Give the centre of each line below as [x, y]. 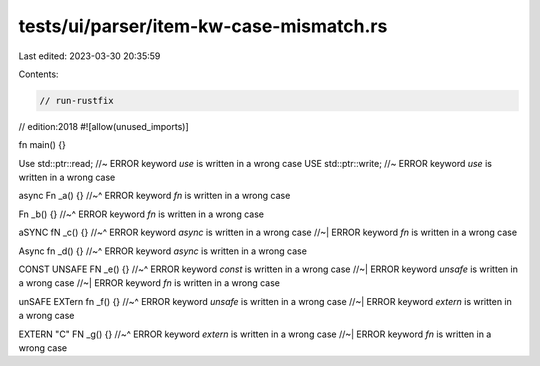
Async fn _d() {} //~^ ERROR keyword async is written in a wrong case [162, 251]
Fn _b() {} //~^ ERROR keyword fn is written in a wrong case [141, 214]
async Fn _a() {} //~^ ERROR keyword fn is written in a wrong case [154, 196]
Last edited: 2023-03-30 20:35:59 [89, 56]
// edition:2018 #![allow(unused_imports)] [103, 126]
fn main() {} [42, 145]
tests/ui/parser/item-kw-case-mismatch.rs [203, 26]
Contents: [38, 74]
